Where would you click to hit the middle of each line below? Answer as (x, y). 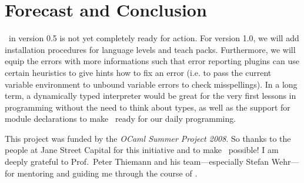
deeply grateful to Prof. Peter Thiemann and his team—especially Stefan (137, 162)
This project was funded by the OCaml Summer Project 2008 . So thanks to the (148, 138)
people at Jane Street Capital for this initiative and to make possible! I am (142, 150)
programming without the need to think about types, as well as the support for (148, 107)
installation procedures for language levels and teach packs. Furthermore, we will (150, 49)
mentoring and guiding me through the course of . (107, 173)
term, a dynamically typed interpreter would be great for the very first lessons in (151, 96)
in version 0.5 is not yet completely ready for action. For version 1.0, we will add (154, 38)
